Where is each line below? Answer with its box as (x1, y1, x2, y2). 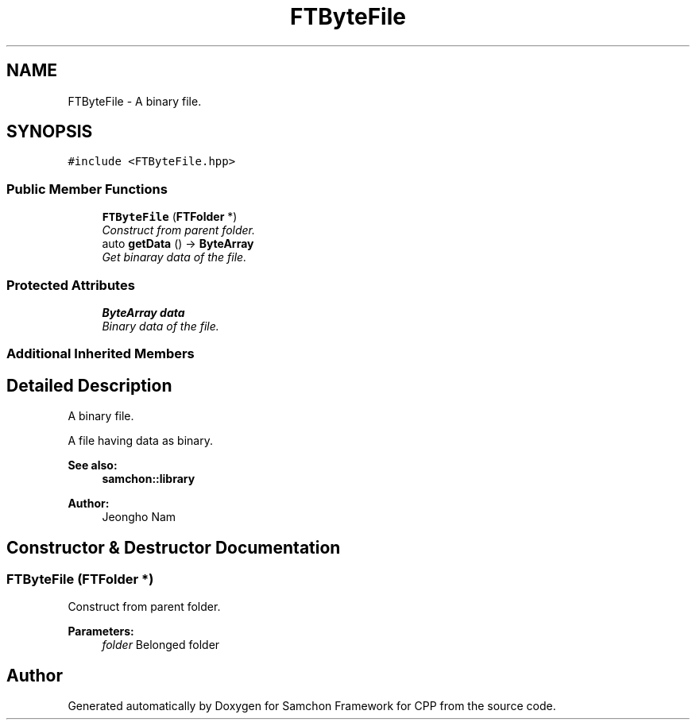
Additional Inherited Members (6, 346, 195, 362)
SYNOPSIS (6, 122, 93, 142)
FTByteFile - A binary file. (68, 94, 202, 108)
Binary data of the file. (102, 319, 219, 333)
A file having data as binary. (68, 434, 213, 448)
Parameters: (68, 624, 134, 639)
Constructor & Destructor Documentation (6, 537, 341, 558)
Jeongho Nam (102, 510, 176, 524)
